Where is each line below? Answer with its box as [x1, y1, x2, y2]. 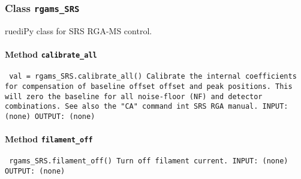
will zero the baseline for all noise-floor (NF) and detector [5, 92, 263, 101]
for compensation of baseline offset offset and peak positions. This [5, 82, 293, 91]
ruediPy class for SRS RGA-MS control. [5, 24, 152, 37]
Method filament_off [5, 133, 93, 145]
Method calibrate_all [5, 47, 97, 60]
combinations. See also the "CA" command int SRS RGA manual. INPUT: [5, 102, 288, 111]
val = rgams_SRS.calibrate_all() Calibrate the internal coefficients [9, 72, 297, 81]
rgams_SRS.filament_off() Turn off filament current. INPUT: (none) [9, 157, 288, 166]
